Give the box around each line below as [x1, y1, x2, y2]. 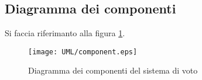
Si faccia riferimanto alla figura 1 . [5, 27, 125, 39]
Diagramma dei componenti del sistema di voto [28, 64, 198, 76]
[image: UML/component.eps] [28, 47, 138, 56]
